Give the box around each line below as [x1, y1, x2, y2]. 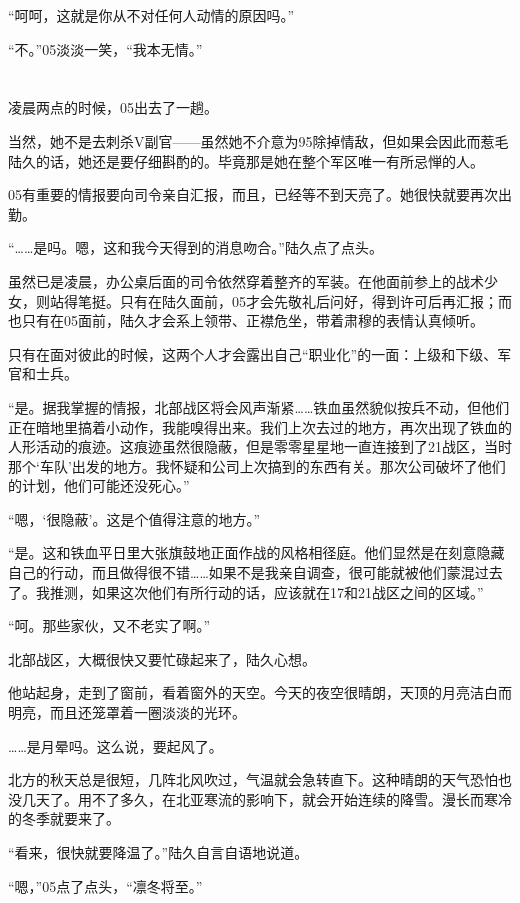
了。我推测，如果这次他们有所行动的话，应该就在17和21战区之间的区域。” [8, 581, 484, 602]
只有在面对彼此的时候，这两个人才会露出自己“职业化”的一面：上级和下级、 [8, 343, 498, 364]
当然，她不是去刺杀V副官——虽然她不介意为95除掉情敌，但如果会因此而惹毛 [8, 130, 509, 151]
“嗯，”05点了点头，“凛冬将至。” [8, 875, 203, 896]
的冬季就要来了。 [8, 808, 120, 829]
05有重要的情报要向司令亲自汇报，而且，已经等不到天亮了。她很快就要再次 [8, 184, 498, 205]
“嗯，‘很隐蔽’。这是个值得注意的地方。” [8, 508, 260, 529]
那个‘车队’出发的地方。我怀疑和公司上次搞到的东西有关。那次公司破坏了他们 [8, 455, 506, 476]
